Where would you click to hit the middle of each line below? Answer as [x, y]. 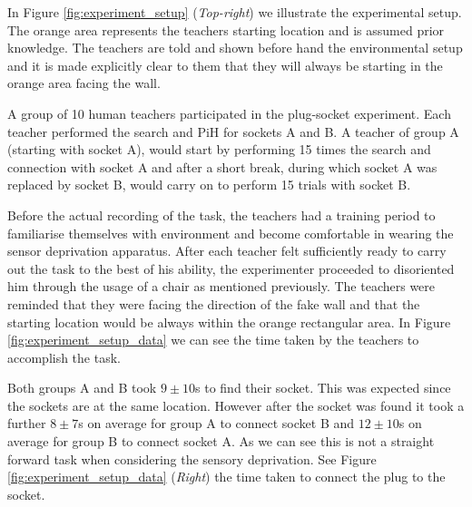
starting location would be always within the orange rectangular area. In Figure [229, 322]
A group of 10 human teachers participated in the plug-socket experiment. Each [229, 113]
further [27, 423]
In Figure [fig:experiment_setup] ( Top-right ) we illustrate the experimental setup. [235, 12]
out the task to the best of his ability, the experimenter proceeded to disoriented [231, 268]
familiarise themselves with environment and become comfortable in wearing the [231, 233]
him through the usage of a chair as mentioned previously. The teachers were [221, 286]
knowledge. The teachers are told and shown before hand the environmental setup [235, 48]
